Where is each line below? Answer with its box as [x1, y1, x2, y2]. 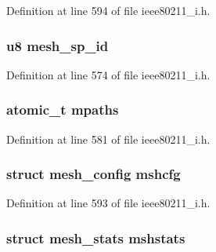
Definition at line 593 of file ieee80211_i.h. [6, 195, 211, 211]
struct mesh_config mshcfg [6, 164, 181, 184]
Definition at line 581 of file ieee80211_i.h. [6, 130, 211, 147]
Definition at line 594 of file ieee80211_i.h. [6, 2, 211, 18]
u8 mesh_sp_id [6, 35, 109, 55]
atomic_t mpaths [6, 100, 119, 119]
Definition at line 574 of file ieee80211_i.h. [6, 66, 211, 82]
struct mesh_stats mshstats [6, 228, 185, 247]
